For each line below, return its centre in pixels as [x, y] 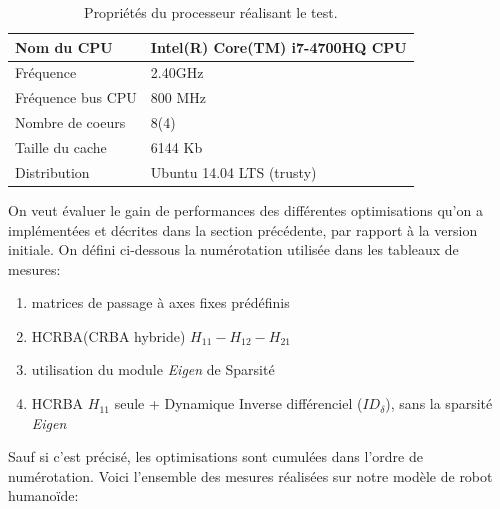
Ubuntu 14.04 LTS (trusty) [233, 171]
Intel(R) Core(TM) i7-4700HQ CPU [278, 46]
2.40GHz [177, 72]
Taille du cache [61, 146]
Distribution [52, 171]
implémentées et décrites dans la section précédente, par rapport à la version [243, 229]
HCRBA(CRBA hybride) [108, 335]
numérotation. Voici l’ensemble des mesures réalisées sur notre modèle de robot [250, 475]
